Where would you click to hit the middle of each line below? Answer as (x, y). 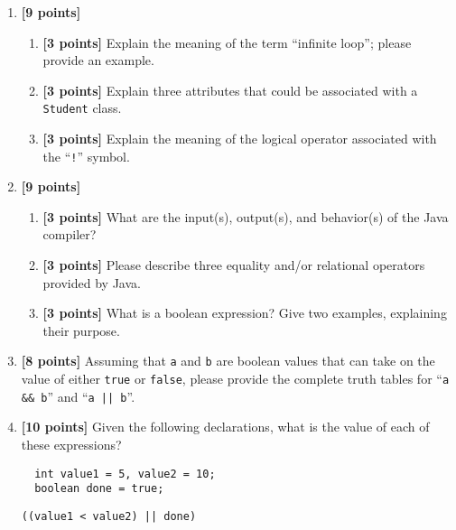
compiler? (70, 234)
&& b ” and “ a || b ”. (78, 396)
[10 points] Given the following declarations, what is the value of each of (225, 427)
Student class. (82, 108)
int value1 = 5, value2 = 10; (125, 474)
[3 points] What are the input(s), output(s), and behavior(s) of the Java (246, 216)
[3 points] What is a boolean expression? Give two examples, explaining (245, 313)
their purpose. (81, 330)
